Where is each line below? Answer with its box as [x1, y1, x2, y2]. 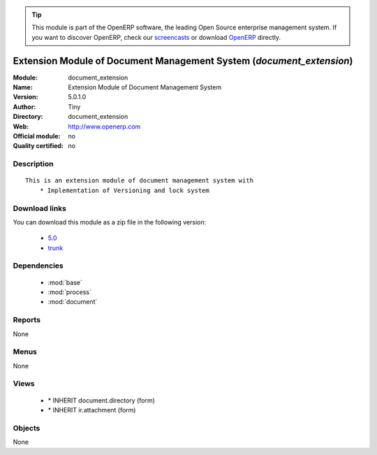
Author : [13, 102, 36, 111]
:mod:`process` [47, 288, 92, 296]
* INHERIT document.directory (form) [47, 396, 155, 405]
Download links [13, 203, 66, 213]
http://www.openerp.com [68, 122, 141, 131]
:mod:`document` [47, 298, 98, 306]
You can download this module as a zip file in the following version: [13, 217, 207, 226]
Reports [13, 315, 41, 325]
